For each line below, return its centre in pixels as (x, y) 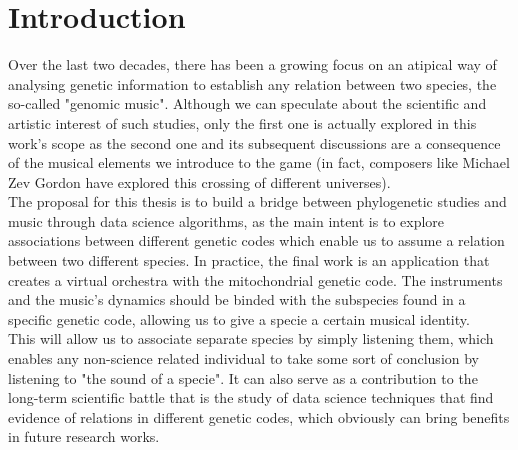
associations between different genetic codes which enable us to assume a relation (256, 240)
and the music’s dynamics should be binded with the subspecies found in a (237, 299)
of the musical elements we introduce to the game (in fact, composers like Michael (259, 162)
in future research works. (84, 436)
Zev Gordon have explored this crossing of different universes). (199, 181)
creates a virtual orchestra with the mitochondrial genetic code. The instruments (255, 279)
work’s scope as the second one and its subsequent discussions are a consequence (254, 142)
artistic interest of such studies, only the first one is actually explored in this (242, 122)
